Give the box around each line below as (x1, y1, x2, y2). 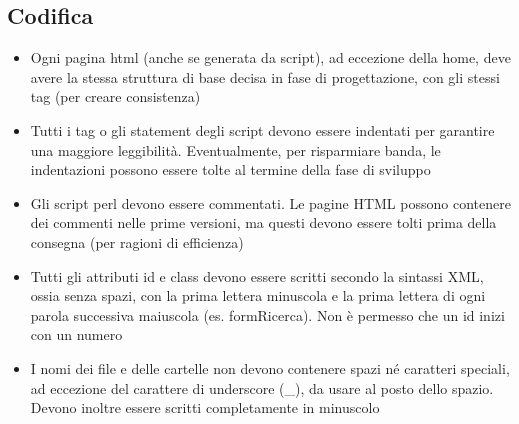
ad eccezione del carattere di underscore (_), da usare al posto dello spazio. (30, 377, 494, 398)
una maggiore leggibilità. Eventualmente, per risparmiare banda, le (30, 139, 441, 160)
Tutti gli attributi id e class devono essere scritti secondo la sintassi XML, (30, 265, 484, 286)
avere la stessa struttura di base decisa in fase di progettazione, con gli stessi (30, 66, 500, 87)
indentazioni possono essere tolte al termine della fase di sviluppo (30, 159, 431, 180)
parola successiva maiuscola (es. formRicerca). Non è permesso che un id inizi (30, 304, 505, 325)
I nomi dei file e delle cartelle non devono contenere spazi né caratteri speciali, (30, 357, 510, 378)
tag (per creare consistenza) (30, 86, 201, 107)
